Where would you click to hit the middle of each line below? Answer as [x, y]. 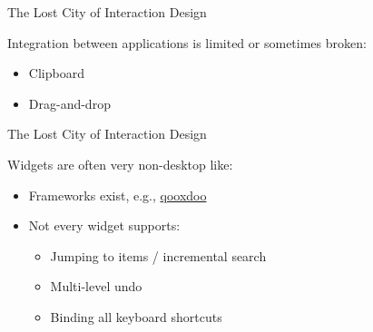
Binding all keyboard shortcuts [136, 316]
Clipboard [56, 73]
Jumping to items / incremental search [158, 255]
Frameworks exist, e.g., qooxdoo [118, 195]
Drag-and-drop [69, 103]
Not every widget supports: [104, 225]
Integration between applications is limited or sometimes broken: [187, 42]
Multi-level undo [96, 286]
